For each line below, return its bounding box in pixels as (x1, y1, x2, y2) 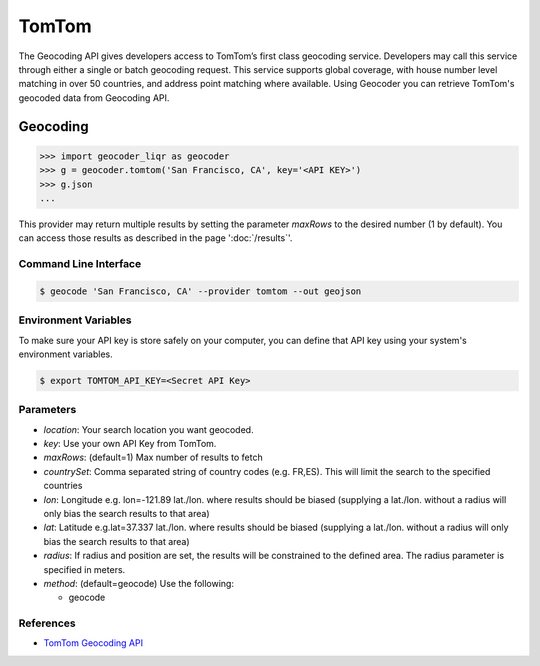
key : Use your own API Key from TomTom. (43, 438, 217, 450)
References (18, 616, 76, 630)
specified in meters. (43, 563, 126, 575)
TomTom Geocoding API (43, 637, 144, 649)
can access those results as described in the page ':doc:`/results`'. (18, 232, 293, 244)
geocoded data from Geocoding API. (18, 91, 170, 104)
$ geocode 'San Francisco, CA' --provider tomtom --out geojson (39, 285, 362, 297)
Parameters (18, 403, 77, 417)
